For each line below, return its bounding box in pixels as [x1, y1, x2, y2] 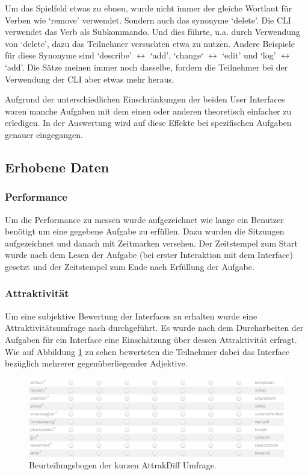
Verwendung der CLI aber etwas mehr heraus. [5, 72, 174, 85]
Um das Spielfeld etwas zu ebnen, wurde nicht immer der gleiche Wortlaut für [5, 2, 292, 14]
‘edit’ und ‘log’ [222, 49, 276, 61]
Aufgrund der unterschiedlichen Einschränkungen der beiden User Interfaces [5, 93, 285, 105]
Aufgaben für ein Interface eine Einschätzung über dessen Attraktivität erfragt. [5, 333, 297, 345]
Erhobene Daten [5, 157, 109, 176]
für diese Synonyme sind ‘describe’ [5, 49, 132, 61]
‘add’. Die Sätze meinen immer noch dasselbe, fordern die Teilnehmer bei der [5, 60, 288, 73]
